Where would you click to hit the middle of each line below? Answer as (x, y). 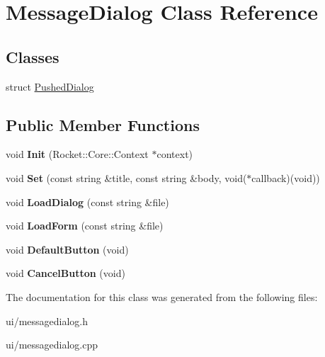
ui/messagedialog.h (47, 321)
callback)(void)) (286, 177)
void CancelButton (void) (65, 273)
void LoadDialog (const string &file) (87, 202)
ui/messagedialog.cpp (52, 345)
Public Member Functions (103, 124)
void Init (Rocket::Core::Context (77, 154)
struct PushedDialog (50, 86)
